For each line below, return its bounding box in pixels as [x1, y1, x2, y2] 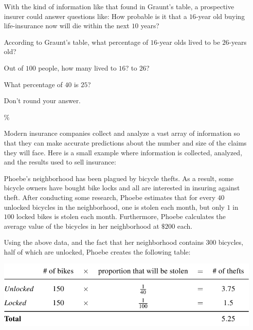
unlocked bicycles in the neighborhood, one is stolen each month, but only [4, 202, 225, 212]
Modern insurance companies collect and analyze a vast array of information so [4, 128, 240, 138]
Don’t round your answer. [4, 95, 81, 106]
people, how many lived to [38, 62, 117, 73]
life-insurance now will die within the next [4, 20, 129, 31]
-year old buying [196, 11, 245, 21]
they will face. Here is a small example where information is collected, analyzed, [4, 147, 242, 157]
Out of [4, 62, 24, 73]
